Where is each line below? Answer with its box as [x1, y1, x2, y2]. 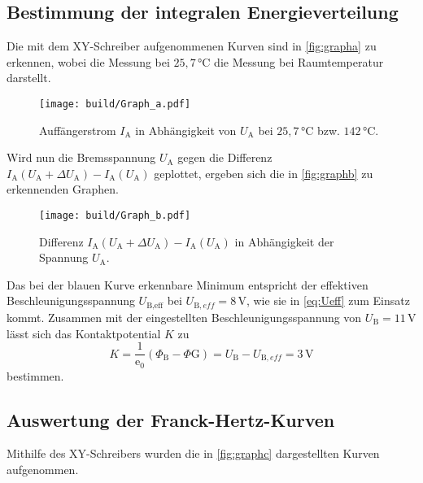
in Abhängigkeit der [234, 233, 334, 250]
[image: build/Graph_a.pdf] [39, 98, 191, 110]
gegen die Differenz [177, 149, 273, 166]
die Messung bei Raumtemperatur [214, 53, 384, 70]
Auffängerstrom [39, 121, 116, 138]
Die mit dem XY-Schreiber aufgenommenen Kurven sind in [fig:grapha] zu [7, 37, 377, 54]
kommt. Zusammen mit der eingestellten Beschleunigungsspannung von [7, 308, 362, 325]
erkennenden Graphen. [7, 181, 119, 198]
